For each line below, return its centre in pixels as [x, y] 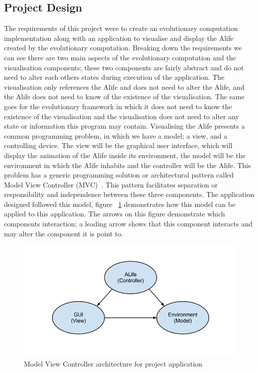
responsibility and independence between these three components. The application [129, 194]
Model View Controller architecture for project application [113, 364]
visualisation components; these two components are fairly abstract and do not [124, 67]
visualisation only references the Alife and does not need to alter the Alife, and [124, 87]
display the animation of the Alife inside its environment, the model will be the [125, 155]
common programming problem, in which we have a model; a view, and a [116, 135]
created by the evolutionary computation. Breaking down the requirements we [123, 48]
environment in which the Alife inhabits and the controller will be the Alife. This [128, 165]
